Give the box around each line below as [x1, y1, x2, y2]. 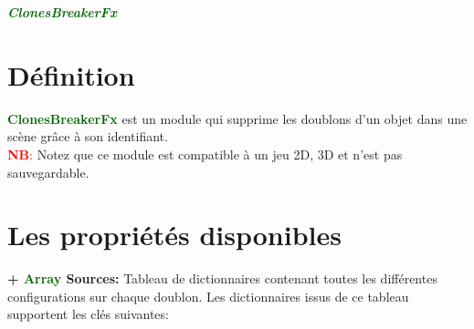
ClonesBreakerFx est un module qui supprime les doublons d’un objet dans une [7, 108, 468, 128]
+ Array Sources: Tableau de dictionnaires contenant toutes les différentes [7, 269, 437, 288]
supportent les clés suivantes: [7, 304, 169, 324]
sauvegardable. [7, 162, 90, 181]
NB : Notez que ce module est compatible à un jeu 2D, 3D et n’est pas [7, 144, 403, 163]
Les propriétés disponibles [7, 216, 342, 253]
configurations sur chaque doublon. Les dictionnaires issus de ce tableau [7, 286, 409, 305]
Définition [7, 56, 135, 93]
